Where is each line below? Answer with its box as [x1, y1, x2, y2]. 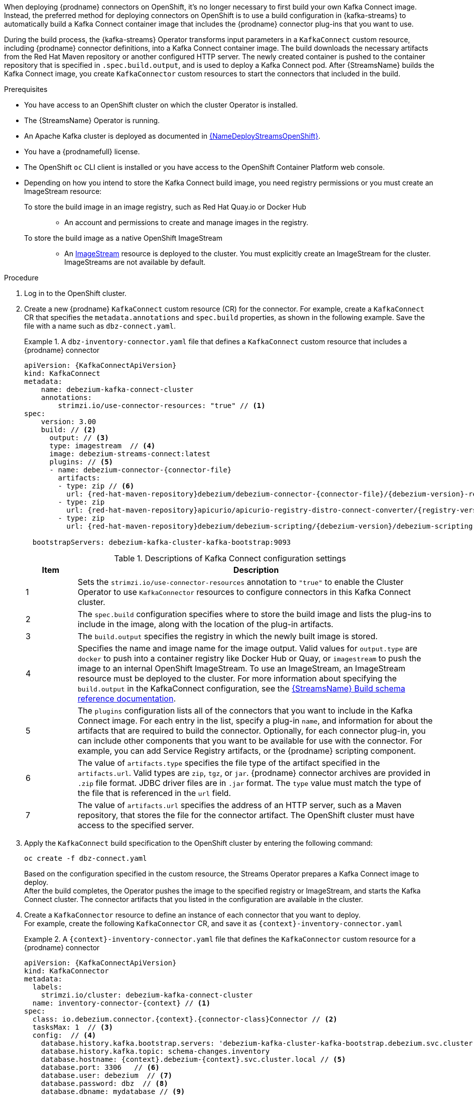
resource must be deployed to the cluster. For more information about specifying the [77, 673, 397, 683]
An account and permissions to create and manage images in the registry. [64, 218, 309, 227]
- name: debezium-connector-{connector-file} [49, 466, 232, 474]
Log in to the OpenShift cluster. [24, 289, 127, 297]
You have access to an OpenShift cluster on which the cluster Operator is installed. [24, 101, 298, 109]
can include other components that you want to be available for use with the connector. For [77, 736, 422, 746]
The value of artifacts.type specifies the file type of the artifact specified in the [77, 758, 380, 768]
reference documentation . [77, 693, 176, 704]
